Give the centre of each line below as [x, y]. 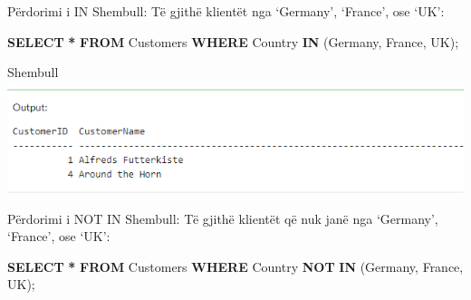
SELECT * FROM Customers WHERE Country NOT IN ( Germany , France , [235, 266]
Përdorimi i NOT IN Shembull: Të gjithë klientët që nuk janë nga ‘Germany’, [223, 218]
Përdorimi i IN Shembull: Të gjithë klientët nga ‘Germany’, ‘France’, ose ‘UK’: [226, 11]
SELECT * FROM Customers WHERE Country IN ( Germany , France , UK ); [233, 41]
